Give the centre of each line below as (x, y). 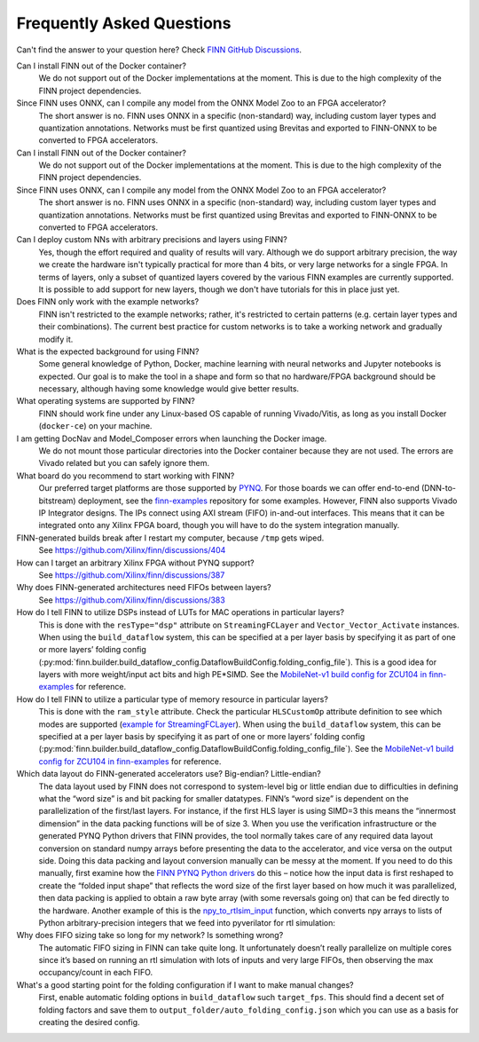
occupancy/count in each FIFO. (96, 973)
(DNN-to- (439, 488)
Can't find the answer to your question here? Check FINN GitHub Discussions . (159, 50)
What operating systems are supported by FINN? (106, 401)
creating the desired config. (89, 1022)
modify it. (56, 339)
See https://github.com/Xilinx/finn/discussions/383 (132, 600)
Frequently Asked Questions (124, 23)
